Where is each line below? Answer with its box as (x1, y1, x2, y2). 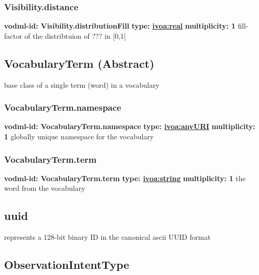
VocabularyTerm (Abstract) (4, 55, 154, 71)
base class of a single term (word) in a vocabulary (4, 79, 160, 90)
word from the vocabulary (4, 183, 85, 193)
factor (4, 30, 22, 41)
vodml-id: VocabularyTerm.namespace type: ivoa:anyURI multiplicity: (4, 121, 255, 132)
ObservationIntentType (4, 257, 129, 272)
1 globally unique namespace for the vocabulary (4, 131, 154, 142)
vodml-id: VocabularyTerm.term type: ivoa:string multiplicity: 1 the (4, 172, 246, 183)
